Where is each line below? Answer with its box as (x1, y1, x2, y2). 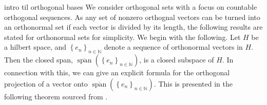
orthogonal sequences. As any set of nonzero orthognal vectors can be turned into (4, 11, 260, 22)
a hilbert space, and (4, 41, 67, 52)
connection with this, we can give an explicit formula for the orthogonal (4, 67, 230, 78)
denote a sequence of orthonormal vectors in (104, 41, 243, 52)
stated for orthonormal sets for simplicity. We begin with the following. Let (4, 31, 241, 42)
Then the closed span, (4, 54, 73, 65)
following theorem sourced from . (4, 91, 108, 101)
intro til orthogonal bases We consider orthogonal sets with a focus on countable (4, 2, 257, 12)
